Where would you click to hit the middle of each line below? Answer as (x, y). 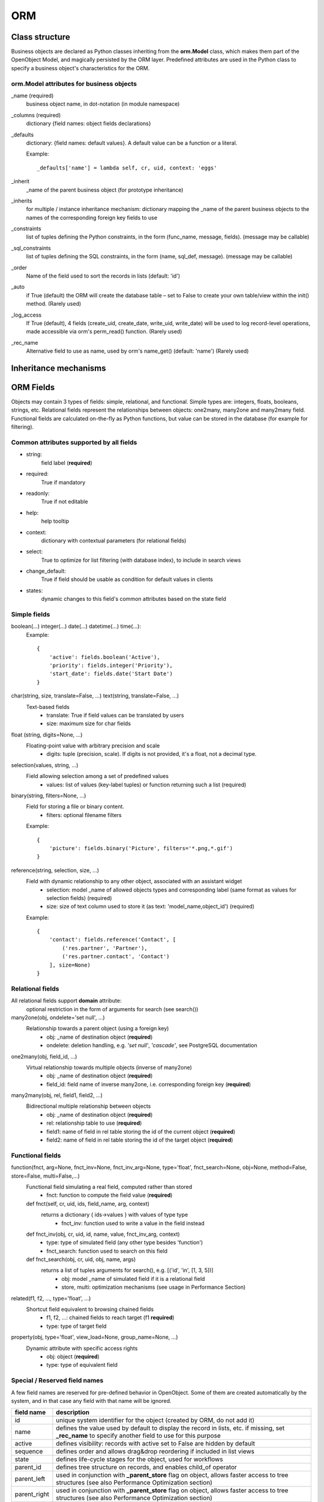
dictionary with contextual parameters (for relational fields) (114, 540)
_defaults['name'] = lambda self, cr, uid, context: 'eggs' (127, 168)
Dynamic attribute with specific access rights (82, 1348)
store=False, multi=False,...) (46, 1176)
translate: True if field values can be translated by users (115, 715)
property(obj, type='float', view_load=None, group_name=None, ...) (94, 1337)
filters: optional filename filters (84, 815)
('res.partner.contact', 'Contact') (116, 956)
